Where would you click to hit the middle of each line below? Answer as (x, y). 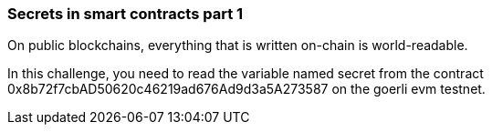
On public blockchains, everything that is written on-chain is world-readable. (238, 46)
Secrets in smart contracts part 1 (126, 14)
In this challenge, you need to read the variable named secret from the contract (246, 74)
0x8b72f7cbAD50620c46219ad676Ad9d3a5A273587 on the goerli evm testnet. (246, 89)
